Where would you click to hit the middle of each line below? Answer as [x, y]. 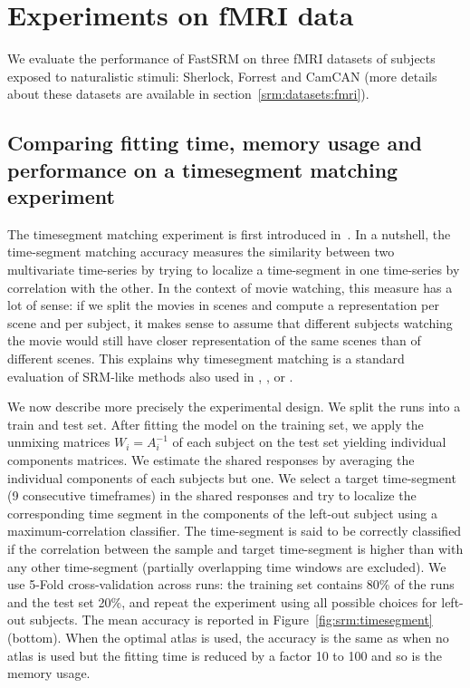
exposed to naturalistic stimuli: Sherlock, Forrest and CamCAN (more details [222, 76]
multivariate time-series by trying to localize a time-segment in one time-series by [234, 270]
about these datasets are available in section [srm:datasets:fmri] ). [188, 94]
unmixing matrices [59, 442]
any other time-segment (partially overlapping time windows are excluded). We [227, 566]
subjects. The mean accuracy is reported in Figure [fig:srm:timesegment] [231, 620]
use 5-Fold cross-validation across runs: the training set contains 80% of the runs [231, 584]
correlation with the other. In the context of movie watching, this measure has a [230, 287]
